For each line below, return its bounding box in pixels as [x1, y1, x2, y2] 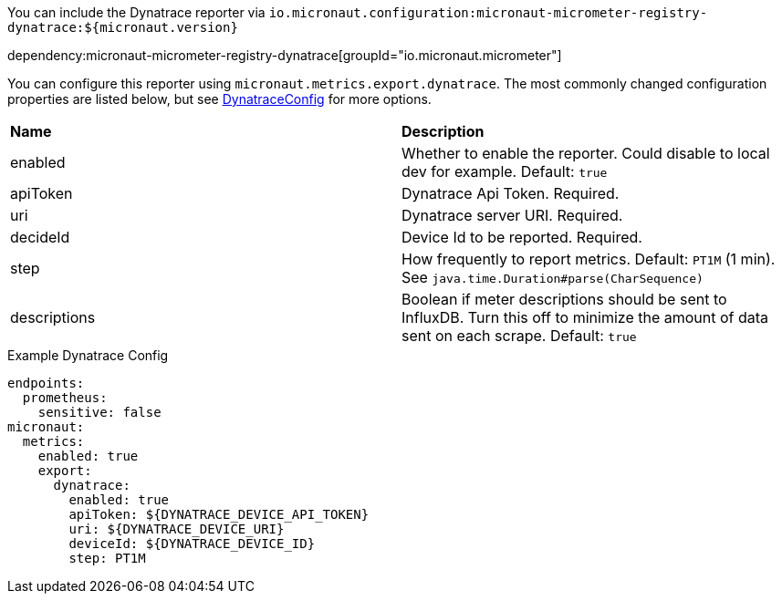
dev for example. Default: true [401, 162, 608, 181]
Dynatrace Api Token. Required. [401, 184, 620, 202]
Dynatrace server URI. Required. [401, 206, 623, 224]
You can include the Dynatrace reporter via [7, 5, 266, 20]
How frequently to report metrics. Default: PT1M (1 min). [401, 250, 776, 268]
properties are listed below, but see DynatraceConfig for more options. [7, 91, 432, 107]
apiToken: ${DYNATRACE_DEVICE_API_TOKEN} [68, 507, 370, 522]
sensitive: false [37, 405, 162, 420]
